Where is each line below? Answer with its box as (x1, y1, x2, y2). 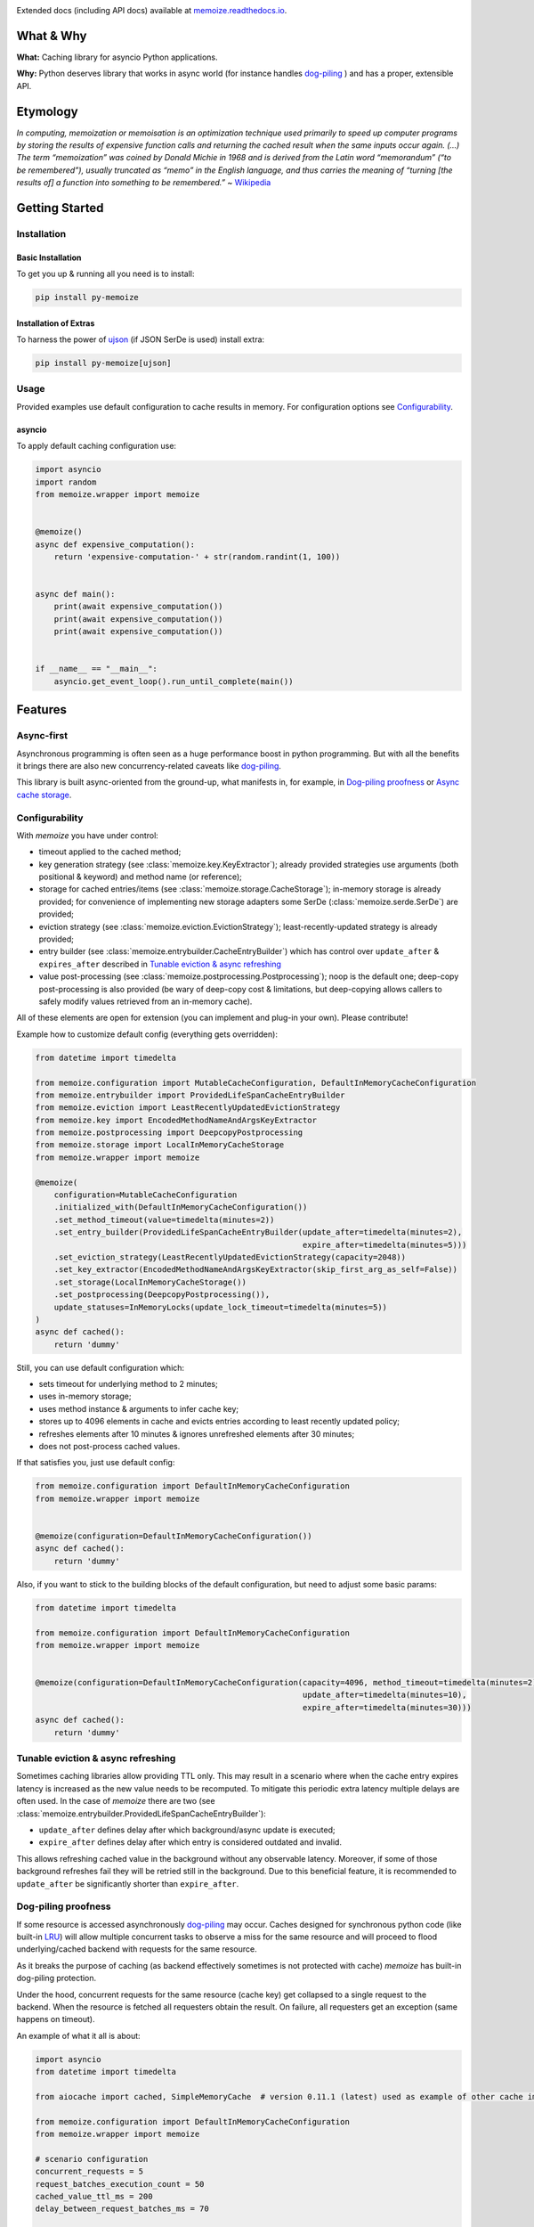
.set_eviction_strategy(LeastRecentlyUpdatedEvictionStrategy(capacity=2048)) (53, 1252, 407, 1262)
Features (16, 702, 67, 717)
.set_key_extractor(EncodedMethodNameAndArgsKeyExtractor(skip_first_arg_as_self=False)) (53, 1265, 458, 1275)
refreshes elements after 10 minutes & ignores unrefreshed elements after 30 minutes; (38, 1428, 355, 1439)
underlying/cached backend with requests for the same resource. (16, 1944, 257, 1954)
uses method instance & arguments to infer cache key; (38, 1403, 239, 1414)
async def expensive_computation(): (35, 539, 196, 550)
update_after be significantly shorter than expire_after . (16, 1878, 239, 1888)
